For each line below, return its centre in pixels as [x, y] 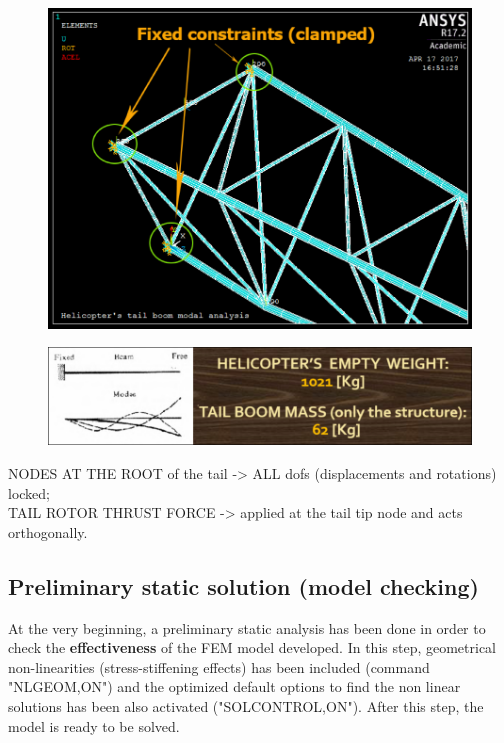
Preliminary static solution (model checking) [243, 585]
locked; [29, 492]
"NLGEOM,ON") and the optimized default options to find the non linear [234, 686]
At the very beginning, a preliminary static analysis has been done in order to [247, 627]
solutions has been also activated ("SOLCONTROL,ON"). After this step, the [246, 705]
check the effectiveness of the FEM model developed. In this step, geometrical [252, 647]
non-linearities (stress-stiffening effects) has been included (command [219, 666]
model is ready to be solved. [94, 725]
